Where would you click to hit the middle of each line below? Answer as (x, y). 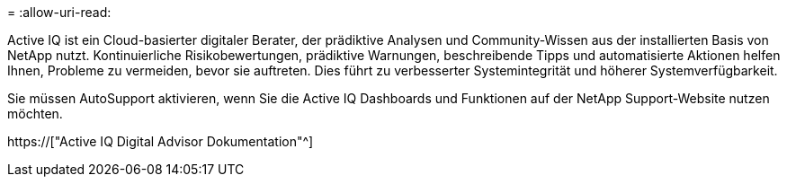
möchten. (35, 114)
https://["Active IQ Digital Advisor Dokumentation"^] (161, 141)
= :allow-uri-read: (59, 12)
